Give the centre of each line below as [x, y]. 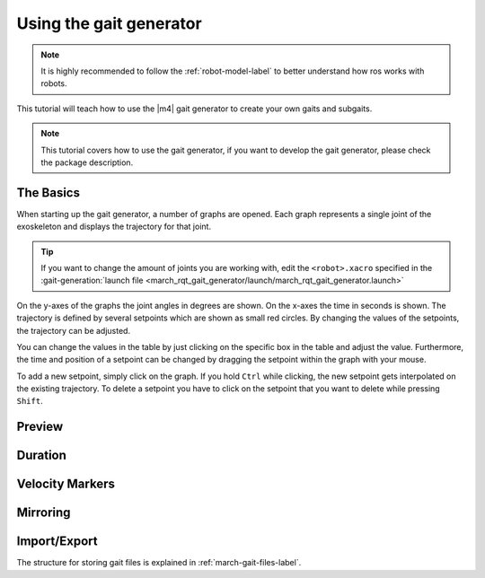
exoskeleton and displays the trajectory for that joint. [114, 227]
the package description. [87, 162]
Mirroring [44, 513]
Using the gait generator [109, 23]
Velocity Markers [66, 484]
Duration [42, 455]
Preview [40, 427]
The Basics [48, 193]
